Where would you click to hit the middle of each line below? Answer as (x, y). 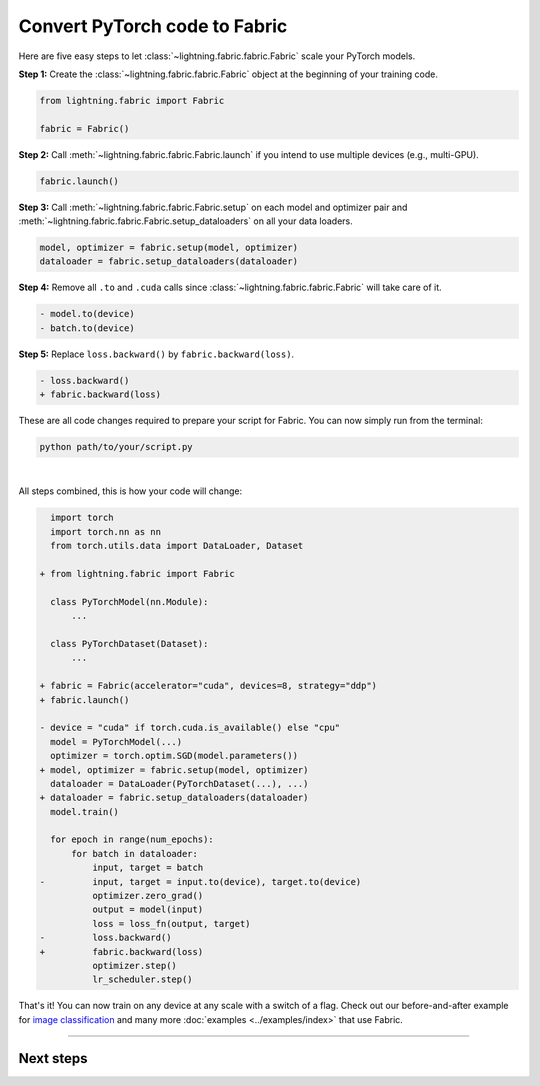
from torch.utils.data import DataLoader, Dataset (177, 546)
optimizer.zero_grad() (147, 896)
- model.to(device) (87, 314)
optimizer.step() (134, 965)
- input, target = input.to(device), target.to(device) (200, 881)
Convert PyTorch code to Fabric (153, 26)
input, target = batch (147, 868)
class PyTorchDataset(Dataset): (129, 643)
